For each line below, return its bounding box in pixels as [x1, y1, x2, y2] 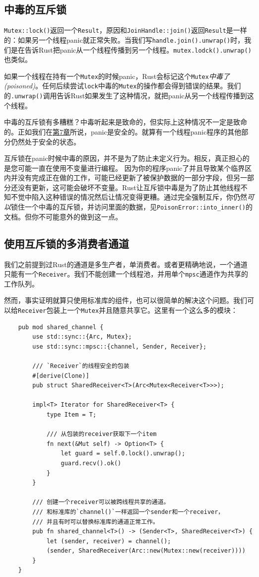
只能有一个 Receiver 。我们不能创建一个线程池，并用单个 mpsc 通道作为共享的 [4, 269, 248, 279]
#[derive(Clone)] [32, 372, 89, 379]
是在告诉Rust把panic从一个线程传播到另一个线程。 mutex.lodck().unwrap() [10, 44, 252, 55]
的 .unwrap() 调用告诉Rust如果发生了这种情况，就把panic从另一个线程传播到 [4, 90, 247, 101]
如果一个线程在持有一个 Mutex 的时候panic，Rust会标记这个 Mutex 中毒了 [4, 71, 230, 81]
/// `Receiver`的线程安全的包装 [32, 362, 129, 369]
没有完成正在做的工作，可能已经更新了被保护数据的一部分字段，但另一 [17, 172, 247, 183]
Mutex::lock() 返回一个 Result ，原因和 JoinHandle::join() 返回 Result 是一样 [4, 25, 247, 35]
